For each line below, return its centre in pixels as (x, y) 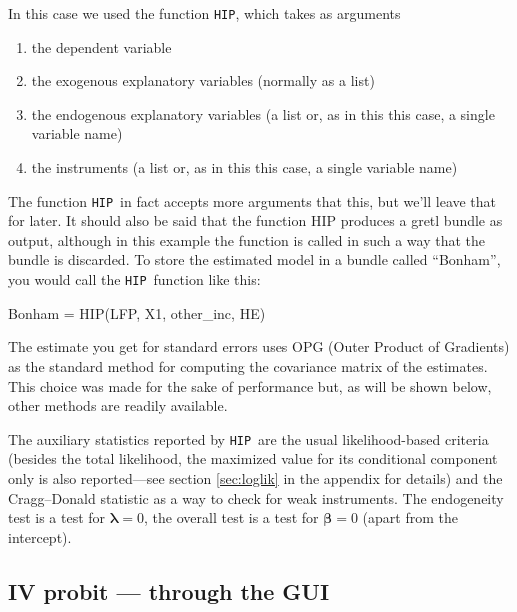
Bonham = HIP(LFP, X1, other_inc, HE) (137, 312)
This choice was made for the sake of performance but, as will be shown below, (250, 385)
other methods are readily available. (118, 405)
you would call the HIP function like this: (134, 279)
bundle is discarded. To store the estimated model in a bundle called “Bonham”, (254, 259)
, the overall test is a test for (231, 517)
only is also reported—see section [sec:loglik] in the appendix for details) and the (255, 477)
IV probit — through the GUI (169, 590)
